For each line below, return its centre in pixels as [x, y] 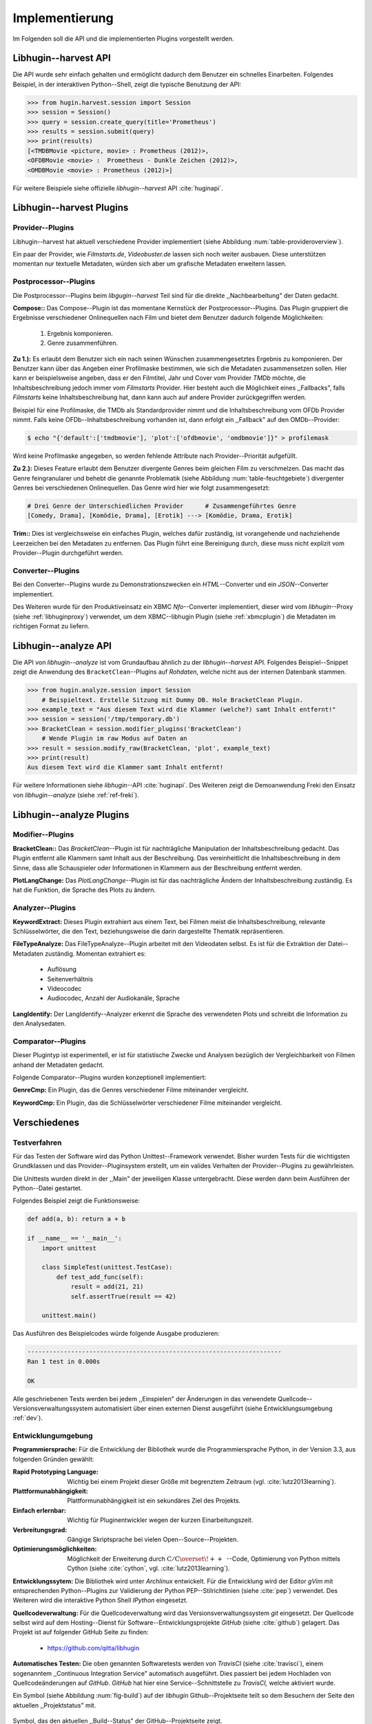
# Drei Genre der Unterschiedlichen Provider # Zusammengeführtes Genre [162, 506]
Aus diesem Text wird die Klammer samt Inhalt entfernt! [125, 768]
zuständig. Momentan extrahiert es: [95, 953]
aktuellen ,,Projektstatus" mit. [54, 1705]
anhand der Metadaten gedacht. [59, 1065]
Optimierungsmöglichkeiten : [55, 1549]
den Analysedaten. [39, 1023]
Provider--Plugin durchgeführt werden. [68, 553]
